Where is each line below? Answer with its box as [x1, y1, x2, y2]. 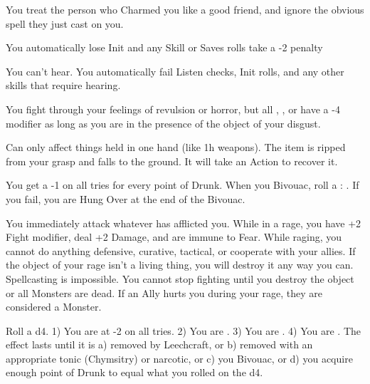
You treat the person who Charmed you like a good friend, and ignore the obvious [6, 2, 364, 16]
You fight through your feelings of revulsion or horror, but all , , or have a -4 [6, 101, 340, 116]
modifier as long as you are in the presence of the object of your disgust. [6, 115, 321, 130]
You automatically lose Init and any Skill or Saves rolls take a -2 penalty [6, 40, 323, 55]
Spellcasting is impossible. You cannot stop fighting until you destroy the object [6, 271, 354, 286]
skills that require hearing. [6, 78, 121, 93]
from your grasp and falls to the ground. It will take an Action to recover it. [6, 153, 338, 168]
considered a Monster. [6, 299, 102, 314]
